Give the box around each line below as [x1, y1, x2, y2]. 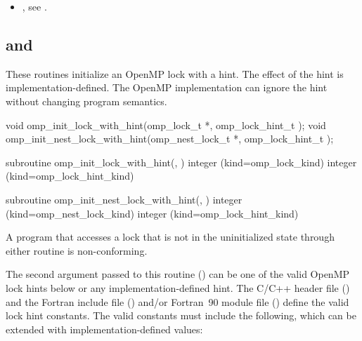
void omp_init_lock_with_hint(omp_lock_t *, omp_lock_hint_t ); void [6, 117, 326, 132]
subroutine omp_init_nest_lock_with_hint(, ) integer [6, 192, 243, 206]
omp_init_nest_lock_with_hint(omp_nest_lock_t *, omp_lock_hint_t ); [6, 131, 334, 146]
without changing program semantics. [6, 93, 167, 108]
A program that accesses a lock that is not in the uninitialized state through [6, 229, 335, 244]
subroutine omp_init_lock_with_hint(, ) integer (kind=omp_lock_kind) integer [6, 154, 357, 169]
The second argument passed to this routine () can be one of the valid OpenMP [6, 267, 350, 281]
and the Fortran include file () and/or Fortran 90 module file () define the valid [6, 294, 349, 309]
